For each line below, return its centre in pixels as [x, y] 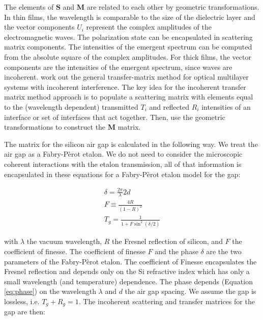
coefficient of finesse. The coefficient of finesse [75, 251]
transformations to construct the [55, 127]
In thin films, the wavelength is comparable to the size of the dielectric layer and [130, 17]
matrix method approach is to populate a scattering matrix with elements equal [129, 97]
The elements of [29, 7]
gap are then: [25, 312]
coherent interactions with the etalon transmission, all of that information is [123, 164]
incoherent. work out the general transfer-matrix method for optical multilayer [126, 77]
